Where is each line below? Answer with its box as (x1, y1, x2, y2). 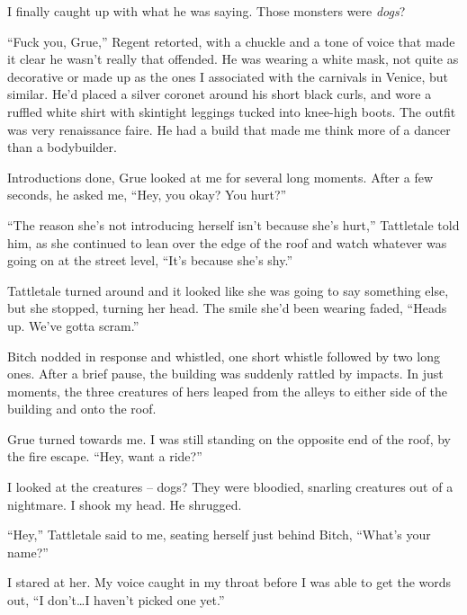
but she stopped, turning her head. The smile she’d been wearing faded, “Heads (7, 299, 447, 317)
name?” (7, 542, 49, 561)
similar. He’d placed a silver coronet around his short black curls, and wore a (7, 85, 432, 103)
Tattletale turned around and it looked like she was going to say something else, (7, 281, 449, 299)
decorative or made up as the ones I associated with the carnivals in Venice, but (7, 67, 449, 85)
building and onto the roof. (7, 399, 157, 418)
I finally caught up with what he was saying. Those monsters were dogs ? (7, 2, 406, 20)
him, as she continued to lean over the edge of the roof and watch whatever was (7, 233, 447, 252)
